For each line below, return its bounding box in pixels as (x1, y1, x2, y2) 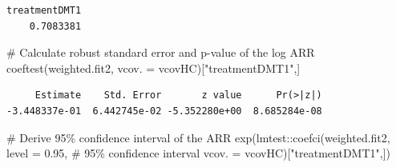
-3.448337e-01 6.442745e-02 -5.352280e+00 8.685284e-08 (6, 105, 322, 117)
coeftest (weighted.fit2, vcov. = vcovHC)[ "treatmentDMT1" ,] (6, 59, 301, 76)
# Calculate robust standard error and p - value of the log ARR (6, 44, 315, 61)
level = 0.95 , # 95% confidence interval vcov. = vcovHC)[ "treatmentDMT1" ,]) (6, 145, 391, 161)
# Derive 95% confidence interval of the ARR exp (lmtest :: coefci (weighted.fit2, (6, 129, 390, 145)
